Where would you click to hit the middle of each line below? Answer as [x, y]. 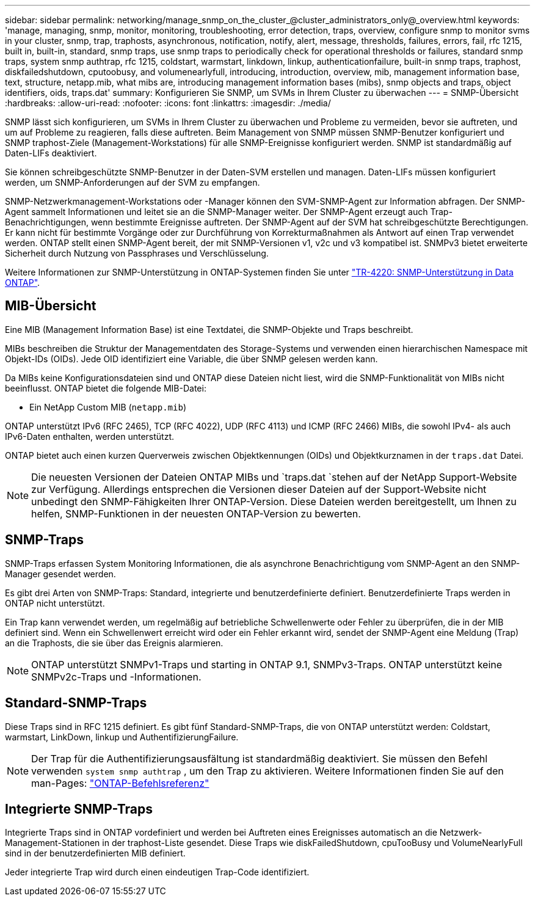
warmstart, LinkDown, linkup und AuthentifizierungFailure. [122, 737]
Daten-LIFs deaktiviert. [51, 153]
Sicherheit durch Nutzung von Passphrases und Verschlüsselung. [137, 253]
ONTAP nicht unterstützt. [55, 603]
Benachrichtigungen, [47, 222]
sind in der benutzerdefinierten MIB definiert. [95, 853]
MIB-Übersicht [51, 306]
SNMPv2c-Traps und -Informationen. [116, 677]
